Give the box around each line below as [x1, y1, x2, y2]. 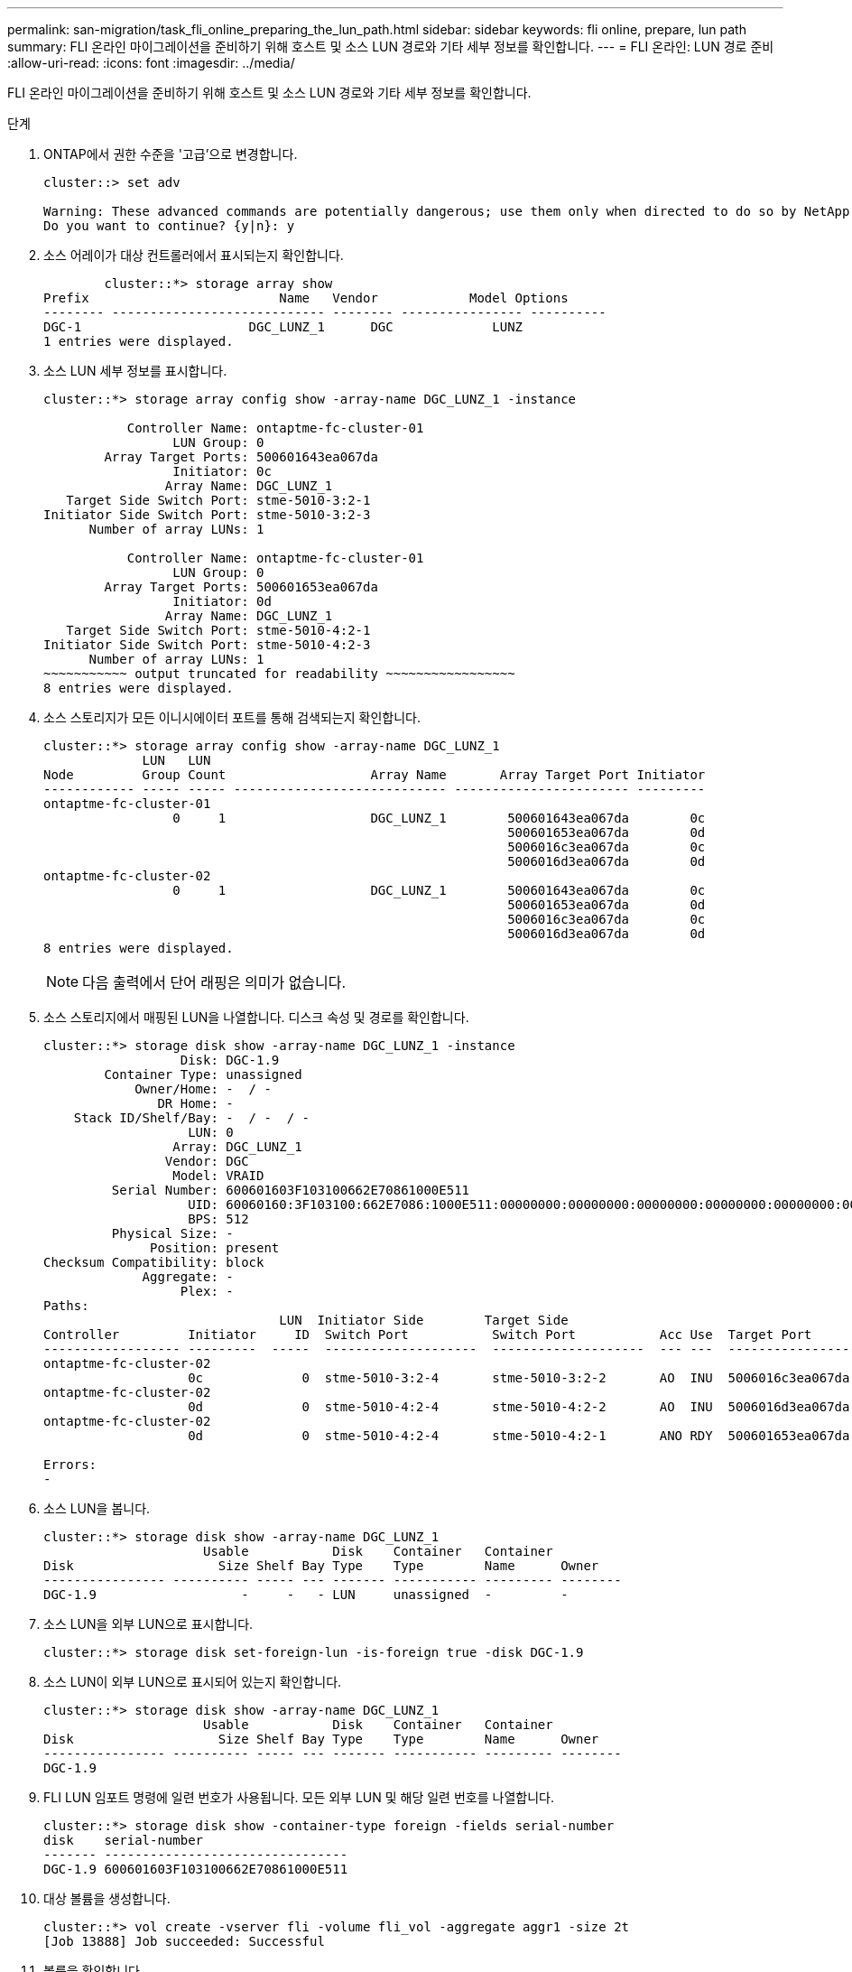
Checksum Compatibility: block [43, 1255, 264, 1270]
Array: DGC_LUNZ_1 [172, 1139, 302, 1154]
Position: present [150, 1241, 280, 1255]
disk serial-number [43, 1833, 204, 1847]
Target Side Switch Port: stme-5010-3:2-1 [66, 493, 371, 507]
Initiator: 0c [172, 464, 272, 479]
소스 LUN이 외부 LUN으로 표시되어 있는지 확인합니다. [43, 1674, 342, 1689]
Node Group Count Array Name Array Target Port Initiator [43, 767, 706, 782]
